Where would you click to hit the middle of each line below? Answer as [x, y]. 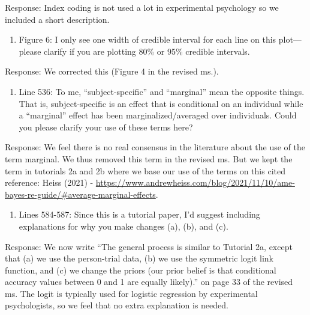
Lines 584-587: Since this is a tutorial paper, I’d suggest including [139, 214]
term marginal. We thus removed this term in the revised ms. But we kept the [149, 158]
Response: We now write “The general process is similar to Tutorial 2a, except [149, 246]
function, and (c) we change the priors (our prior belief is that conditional [141, 270]
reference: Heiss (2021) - [49, 182]
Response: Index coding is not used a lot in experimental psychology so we [142, 7]
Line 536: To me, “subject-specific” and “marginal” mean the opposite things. [162, 91]
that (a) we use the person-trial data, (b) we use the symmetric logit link [139, 258]
